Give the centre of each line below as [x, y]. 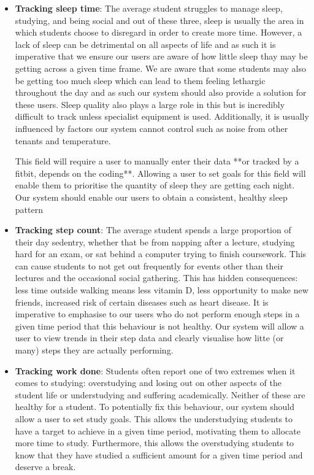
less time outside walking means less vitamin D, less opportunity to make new [162, 290]
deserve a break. [45, 467]
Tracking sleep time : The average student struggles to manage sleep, [149, 8]
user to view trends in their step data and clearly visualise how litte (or [149, 338]
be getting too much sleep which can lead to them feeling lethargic [140, 80]
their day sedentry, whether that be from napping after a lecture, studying [155, 241]
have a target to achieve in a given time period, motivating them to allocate [158, 431]
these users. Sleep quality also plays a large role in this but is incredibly [150, 104]
